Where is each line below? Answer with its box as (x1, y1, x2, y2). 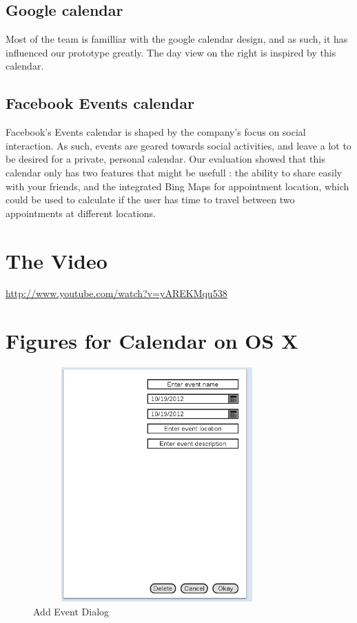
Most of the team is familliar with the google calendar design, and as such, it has (6, 32, 348, 46)
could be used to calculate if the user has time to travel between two (6, 192, 295, 207)
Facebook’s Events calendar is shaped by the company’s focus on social (6, 125, 306, 139)
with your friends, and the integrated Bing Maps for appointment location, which (6, 178, 349, 193)
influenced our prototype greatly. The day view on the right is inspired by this (6, 45, 336, 59)
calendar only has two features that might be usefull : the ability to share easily (6, 165, 343, 179)
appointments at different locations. (6, 205, 156, 220)
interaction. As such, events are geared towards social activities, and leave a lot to (6, 138, 351, 152)
